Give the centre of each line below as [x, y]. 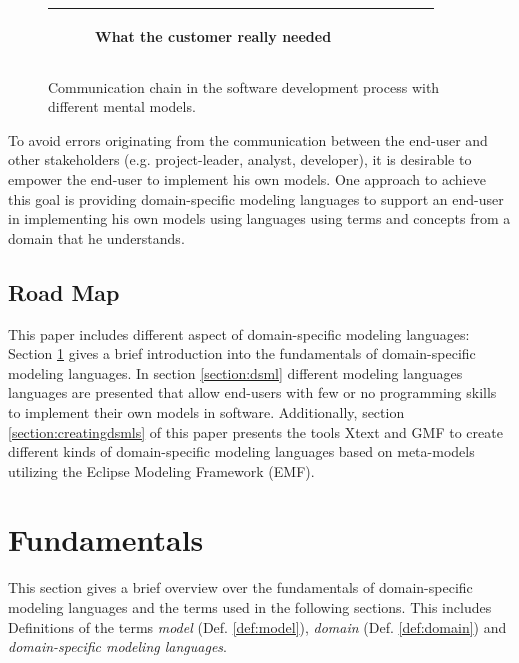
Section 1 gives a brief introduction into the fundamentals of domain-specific [242, 353]
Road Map [64, 291]
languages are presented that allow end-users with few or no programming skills [252, 392]
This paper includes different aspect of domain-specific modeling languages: [239, 333]
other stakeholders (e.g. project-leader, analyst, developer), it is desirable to [240, 159]
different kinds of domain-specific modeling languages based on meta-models [241, 451]
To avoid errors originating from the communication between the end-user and [248, 139]
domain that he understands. [96, 237]
